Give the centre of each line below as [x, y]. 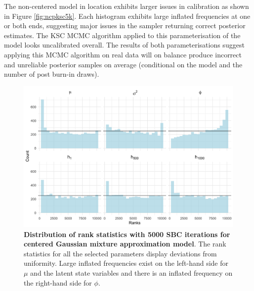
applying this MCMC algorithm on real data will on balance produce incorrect [123, 54]
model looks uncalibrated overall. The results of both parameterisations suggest [124, 45]
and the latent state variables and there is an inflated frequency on [131, 273]
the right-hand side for [58, 282]
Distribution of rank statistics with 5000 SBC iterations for [127, 234]
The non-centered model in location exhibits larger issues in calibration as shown [127, 6]
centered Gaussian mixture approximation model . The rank [125, 244]
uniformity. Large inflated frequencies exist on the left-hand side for [126, 263]
